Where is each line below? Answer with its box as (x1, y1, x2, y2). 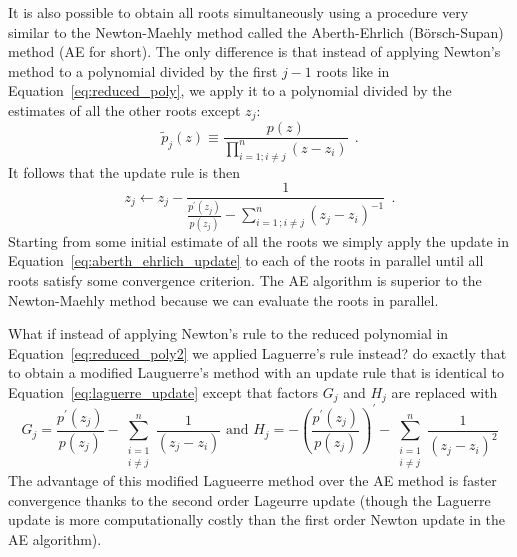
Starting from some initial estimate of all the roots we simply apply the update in (8, 230, 509, 251)
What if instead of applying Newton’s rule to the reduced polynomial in (8, 323, 449, 344)
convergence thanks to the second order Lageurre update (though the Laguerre (8, 489, 491, 510)
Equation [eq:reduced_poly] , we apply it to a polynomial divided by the (8, 80, 452, 101)
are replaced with (391, 381, 498, 402)
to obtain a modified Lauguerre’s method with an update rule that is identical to (8, 362, 504, 383)
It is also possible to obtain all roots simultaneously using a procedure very (8, 2, 469, 22)
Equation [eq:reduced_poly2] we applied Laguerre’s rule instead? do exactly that (8, 342, 507, 363)
